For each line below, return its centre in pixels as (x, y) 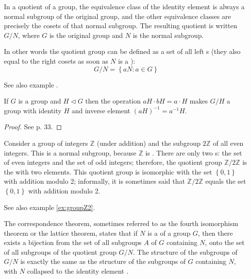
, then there (215, 233)
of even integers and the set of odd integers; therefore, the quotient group (113, 162)
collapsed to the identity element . (78, 271)
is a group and (40, 101)
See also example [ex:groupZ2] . (50, 207)
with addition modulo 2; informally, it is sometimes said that (94, 181)
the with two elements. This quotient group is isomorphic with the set (108, 171)
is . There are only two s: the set (194, 152)
